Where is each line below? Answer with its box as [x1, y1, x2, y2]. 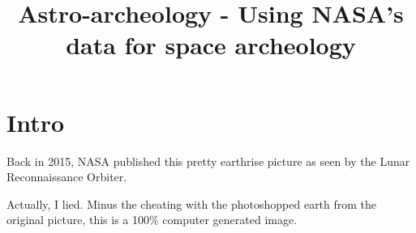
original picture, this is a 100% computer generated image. [6, 211, 298, 228]
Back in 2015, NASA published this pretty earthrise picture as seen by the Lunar [6, 152, 410, 169]
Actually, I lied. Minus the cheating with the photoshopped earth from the [6, 195, 377, 212]
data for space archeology [66, 28, 356, 61]
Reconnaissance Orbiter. [6, 168, 127, 185]
